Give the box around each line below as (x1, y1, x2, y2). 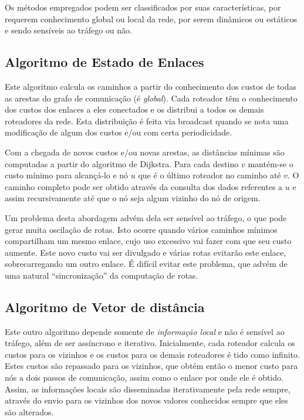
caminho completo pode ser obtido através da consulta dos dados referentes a (5, 180, 283, 192)
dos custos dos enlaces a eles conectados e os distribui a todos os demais (5, 103, 264, 116)
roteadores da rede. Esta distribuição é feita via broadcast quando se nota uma (5, 114, 289, 127)
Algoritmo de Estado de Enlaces (5, 53, 204, 71)
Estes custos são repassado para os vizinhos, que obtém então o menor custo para (5, 360, 298, 372)
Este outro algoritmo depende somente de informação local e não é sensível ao (5, 325, 285, 337)
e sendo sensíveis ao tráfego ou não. (5, 24, 132, 36)
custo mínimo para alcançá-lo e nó (5, 169, 129, 181)
